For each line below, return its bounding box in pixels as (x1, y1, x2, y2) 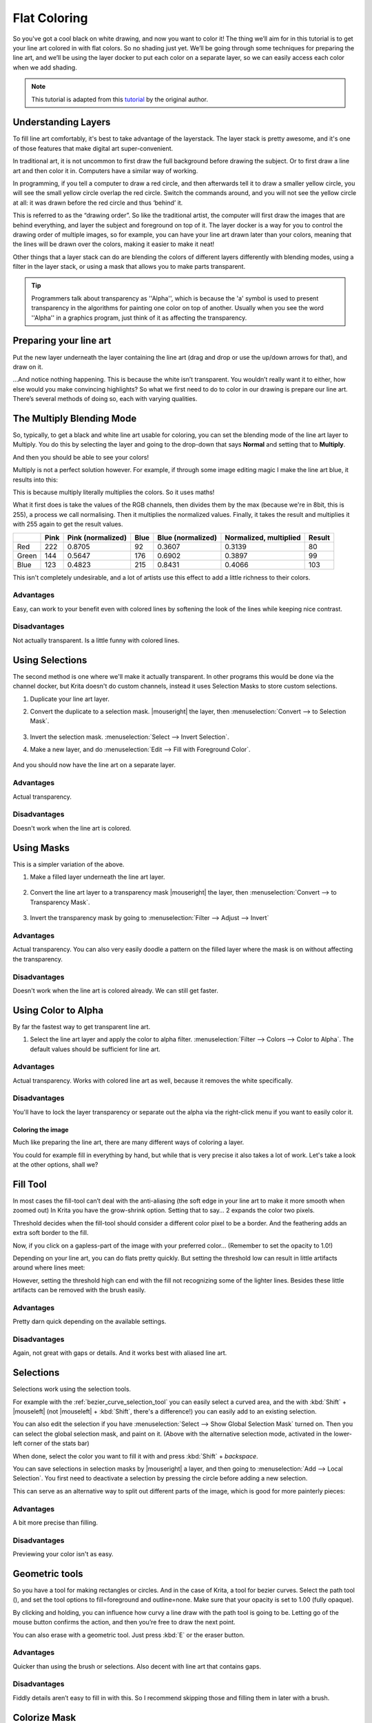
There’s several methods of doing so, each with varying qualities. (12, 395, 198, 403)
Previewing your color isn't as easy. (12, 1550, 114, 1558)
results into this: (12, 476, 59, 484)
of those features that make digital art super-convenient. (12, 144, 174, 152)
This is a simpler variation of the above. (12, 860, 125, 868)
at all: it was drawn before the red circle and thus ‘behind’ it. (12, 198, 183, 207)
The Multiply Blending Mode (12, 412, 137, 424)
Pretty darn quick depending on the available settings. (12, 1317, 167, 1326)
